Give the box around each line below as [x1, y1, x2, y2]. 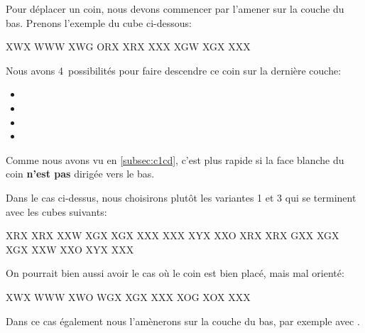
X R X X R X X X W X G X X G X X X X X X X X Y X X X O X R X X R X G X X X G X [6, 228, 339, 243]
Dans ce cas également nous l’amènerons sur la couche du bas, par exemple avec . [6, 313, 360, 328]
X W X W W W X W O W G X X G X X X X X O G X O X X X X [6, 289, 251, 304]
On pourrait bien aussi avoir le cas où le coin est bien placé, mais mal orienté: [6, 266, 344, 280]
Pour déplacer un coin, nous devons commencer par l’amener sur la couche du [6, 1, 344, 16]
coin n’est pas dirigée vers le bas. [6, 166, 155, 181]
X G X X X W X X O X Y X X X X [6, 241, 134, 256]
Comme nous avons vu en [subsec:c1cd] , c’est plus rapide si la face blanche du [6, 152, 344, 167]
